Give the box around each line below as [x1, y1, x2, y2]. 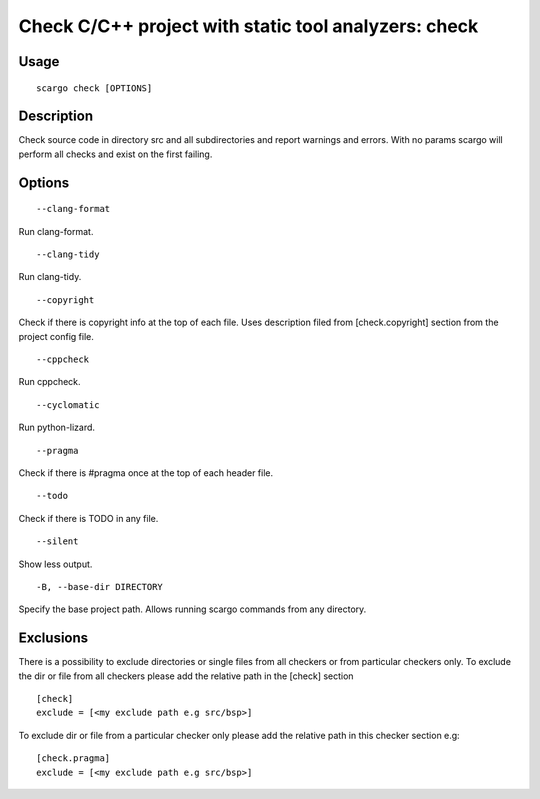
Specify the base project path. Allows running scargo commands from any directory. [18, 603, 367, 615]
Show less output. [18, 558, 93, 570]
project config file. [18, 330, 94, 342]
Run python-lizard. [18, 421, 95, 434]
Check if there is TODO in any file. [18, 512, 159, 524]
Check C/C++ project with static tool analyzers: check [18, 15, 479, 37]
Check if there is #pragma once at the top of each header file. [18, 466, 274, 479]
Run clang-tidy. [18, 271, 82, 283]
